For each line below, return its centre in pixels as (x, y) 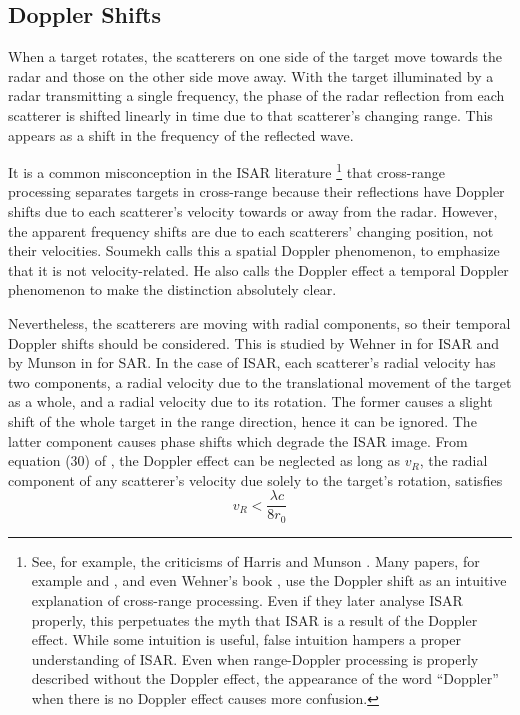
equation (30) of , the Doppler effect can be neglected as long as (204, 460)
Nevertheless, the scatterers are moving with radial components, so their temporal (259, 322)
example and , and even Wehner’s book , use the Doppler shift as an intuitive (269, 580)
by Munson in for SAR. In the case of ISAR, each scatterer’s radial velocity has (252, 362)
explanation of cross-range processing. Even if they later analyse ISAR (247, 600)
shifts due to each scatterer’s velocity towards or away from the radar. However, (253, 211)
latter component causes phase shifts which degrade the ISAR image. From (238, 440)
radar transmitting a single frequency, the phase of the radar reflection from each (256, 95)
